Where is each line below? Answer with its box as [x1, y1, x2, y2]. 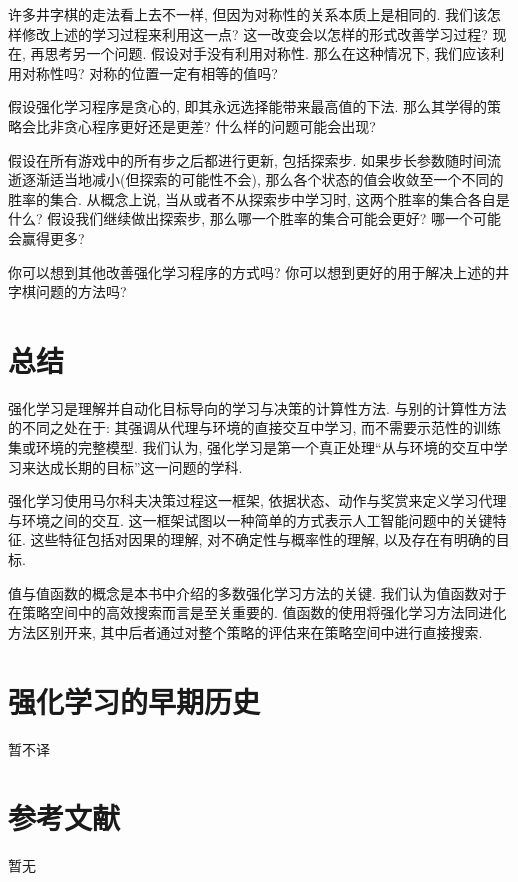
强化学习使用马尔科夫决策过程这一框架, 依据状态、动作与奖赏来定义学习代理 [8, 490, 507, 511]
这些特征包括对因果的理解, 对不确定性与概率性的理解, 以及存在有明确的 [30, 529, 496, 550]
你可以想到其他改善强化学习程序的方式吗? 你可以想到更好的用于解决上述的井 [8, 261, 510, 282]
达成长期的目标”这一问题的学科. [35, 456, 243, 477]
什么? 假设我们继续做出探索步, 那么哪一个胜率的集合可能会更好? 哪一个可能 [8, 208, 502, 229]
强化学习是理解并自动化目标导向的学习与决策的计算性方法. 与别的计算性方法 [8, 397, 507, 418]
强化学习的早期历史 [8, 680, 261, 721]
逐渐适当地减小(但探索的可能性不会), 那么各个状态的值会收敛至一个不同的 [21, 169, 504, 190]
